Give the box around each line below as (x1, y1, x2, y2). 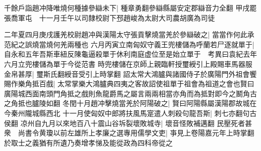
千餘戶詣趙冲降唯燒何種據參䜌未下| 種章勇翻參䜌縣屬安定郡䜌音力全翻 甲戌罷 (4, 3, 257, 13)
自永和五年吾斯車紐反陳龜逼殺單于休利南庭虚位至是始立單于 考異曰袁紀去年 (4, 49, 257, 59)
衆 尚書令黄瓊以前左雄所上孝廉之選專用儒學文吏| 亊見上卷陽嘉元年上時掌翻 (4, 127, 254, 138)
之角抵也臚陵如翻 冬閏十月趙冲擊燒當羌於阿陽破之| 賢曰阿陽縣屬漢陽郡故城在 (4, 98, 257, 108)
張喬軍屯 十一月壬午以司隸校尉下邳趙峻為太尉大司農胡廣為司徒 (4, 12, 215, 23)
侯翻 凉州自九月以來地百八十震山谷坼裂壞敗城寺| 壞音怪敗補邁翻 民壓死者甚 (4, 117, 252, 128)
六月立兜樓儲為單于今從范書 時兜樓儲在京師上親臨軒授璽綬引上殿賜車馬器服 (4, 58, 252, 69)
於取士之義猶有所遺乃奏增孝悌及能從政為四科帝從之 (4, 137, 173, 147)
